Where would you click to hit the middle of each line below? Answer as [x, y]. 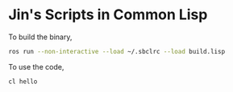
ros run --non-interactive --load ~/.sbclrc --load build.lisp [117, 51]
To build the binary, [40, 37]
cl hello [23, 82]
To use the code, [36, 66]
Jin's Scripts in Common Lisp [108, 15]
